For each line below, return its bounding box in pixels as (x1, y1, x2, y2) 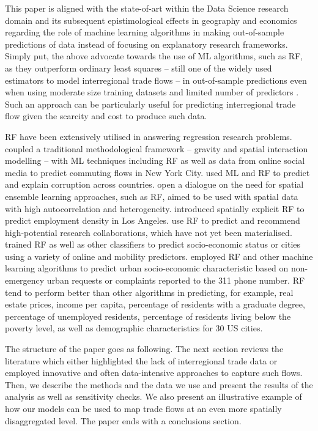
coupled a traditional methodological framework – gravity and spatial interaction (5, 142, 308, 155)
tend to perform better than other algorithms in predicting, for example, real (5, 285, 294, 298)
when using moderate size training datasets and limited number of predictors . (5, 86, 299, 98)
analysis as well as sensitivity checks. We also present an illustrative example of (5, 390, 302, 403)
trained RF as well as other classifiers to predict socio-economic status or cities (5, 238, 301, 251)
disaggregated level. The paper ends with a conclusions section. (5, 414, 242, 427)
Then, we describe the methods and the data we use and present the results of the (5, 378, 313, 391)
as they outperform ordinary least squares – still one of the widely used (5, 61, 272, 74)
